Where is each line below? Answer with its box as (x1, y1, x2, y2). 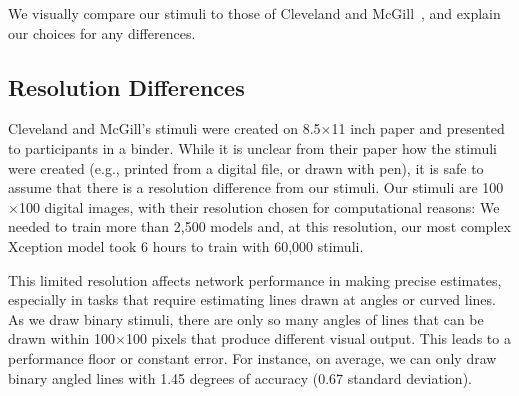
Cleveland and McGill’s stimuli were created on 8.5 (8, 118, 321, 139)
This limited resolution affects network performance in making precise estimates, (8, 269, 502, 290)
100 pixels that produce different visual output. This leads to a (125, 328, 511, 349)
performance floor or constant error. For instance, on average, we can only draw (8, 347, 497, 368)
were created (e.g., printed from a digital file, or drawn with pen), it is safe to (8, 157, 484, 178)
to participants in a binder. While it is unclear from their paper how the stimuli (8, 137, 497, 158)
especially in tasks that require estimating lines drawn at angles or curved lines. (8, 289, 496, 310)
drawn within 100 (8, 328, 116, 349)
